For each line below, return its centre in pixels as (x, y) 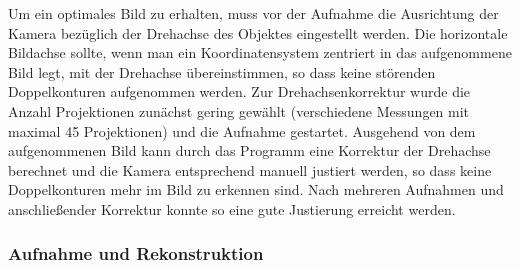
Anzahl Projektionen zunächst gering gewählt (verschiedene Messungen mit (239, 110)
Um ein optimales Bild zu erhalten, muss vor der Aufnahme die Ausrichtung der (253, 13)
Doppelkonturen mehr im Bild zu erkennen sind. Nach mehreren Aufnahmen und (256, 189)
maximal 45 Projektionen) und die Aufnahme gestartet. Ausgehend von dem (242, 130)
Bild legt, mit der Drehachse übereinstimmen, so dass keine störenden (222, 71)
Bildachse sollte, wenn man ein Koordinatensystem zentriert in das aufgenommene (260, 52)
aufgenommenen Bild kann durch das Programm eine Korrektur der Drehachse (249, 150)
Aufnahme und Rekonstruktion (136, 253)
